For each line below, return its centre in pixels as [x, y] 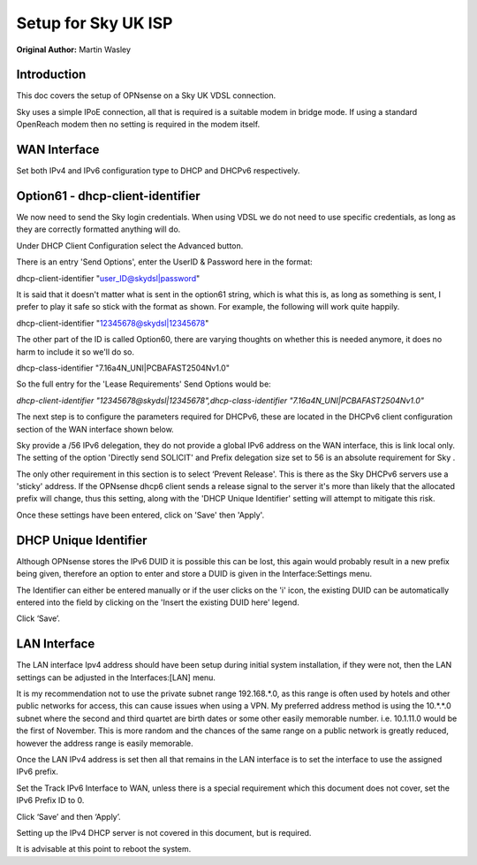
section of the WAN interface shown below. [95, 429]
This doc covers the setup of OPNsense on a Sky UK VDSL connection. [146, 96]
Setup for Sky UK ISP [95, 23]
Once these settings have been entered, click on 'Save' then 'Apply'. [140, 515]
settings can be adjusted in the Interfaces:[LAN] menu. [116, 677]
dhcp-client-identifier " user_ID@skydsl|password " [108, 278]
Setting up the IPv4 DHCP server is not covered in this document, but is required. [164, 832]
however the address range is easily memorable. [105, 743]
